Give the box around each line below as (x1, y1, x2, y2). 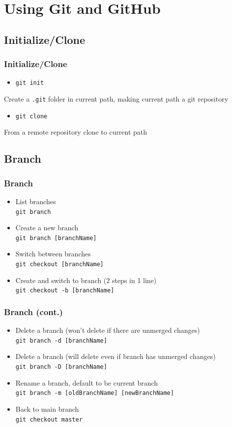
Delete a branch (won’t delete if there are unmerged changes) (15, 325, 200, 335)
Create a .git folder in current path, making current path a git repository (4, 94, 229, 104)
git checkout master (15, 416, 83, 423)
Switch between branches (15, 249, 91, 259)
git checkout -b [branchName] (15, 287, 115, 294)
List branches (15, 196, 56, 206)
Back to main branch (15, 403, 79, 414)
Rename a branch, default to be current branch (15, 377, 158, 388)
